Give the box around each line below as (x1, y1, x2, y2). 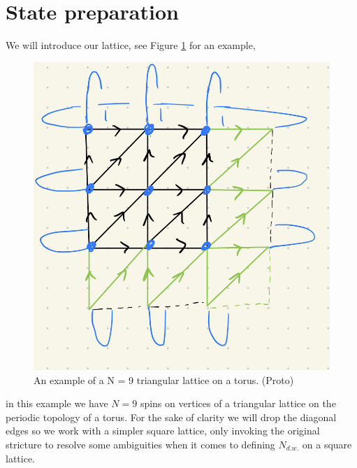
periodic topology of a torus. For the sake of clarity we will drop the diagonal (6, 409, 337, 424)
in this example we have (6, 396, 108, 411)
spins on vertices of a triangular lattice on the (140, 396, 336, 411)
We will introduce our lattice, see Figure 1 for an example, (6, 38, 256, 52)
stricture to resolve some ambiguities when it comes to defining (6, 437, 275, 451)
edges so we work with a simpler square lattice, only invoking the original (6, 423, 320, 438)
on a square (302, 437, 352, 451)
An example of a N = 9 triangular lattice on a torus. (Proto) (34, 372, 294, 387)
